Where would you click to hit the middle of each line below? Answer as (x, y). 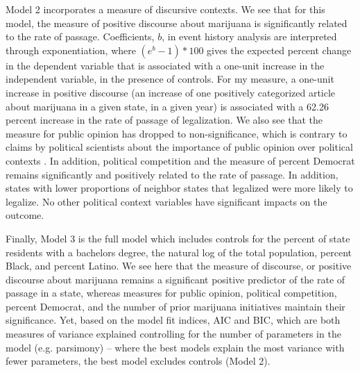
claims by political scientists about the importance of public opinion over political (179, 147)
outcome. (25, 215)
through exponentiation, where (71, 50)
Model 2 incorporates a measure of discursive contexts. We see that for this (165, 9)
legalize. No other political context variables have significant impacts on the (166, 201)
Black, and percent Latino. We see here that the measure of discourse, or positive (179, 266)
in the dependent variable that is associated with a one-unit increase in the (165, 65)
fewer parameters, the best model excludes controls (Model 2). (138, 361)
